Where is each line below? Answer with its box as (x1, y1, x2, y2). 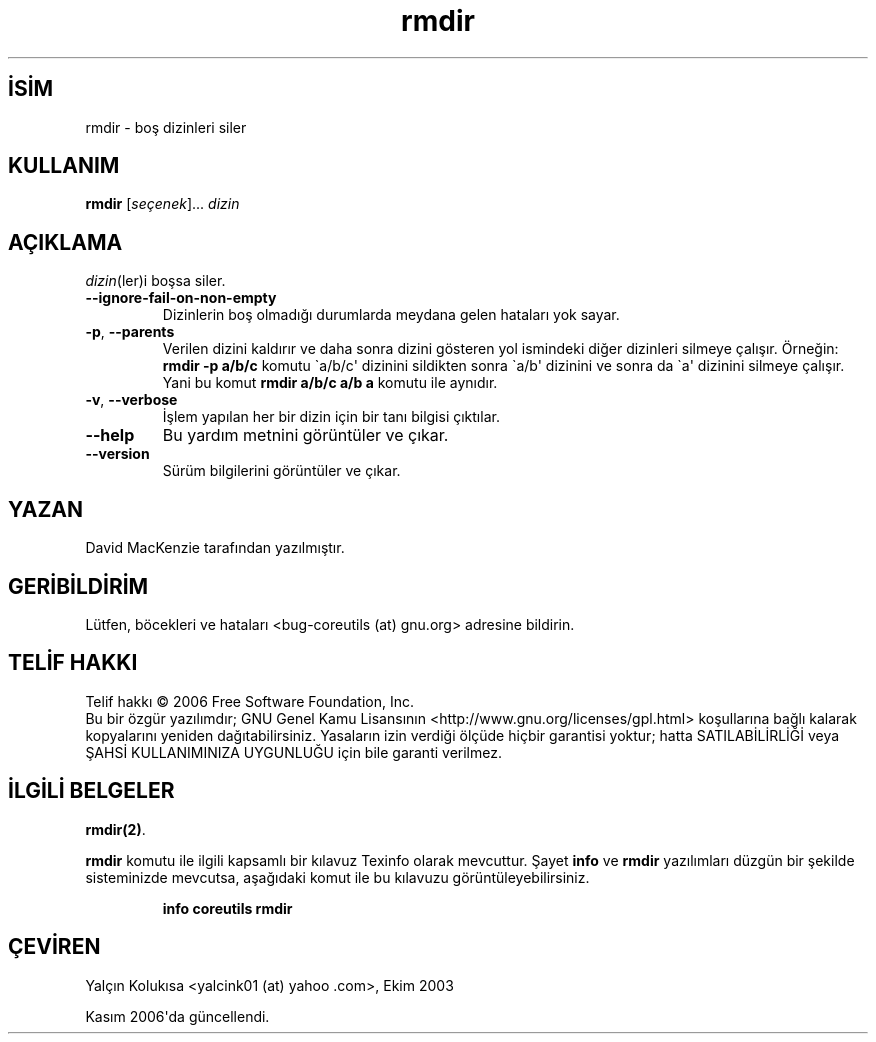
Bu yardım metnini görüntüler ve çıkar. (162, 425, 449, 446)
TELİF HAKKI (8, 650, 138, 676)
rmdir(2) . (85, 820, 146, 838)
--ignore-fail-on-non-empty (85, 289, 277, 307)
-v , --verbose (85, 391, 178, 409)
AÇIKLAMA (8, 229, 123, 255)
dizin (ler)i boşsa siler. (85, 272, 226, 290)
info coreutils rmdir (162, 899, 293, 917)
